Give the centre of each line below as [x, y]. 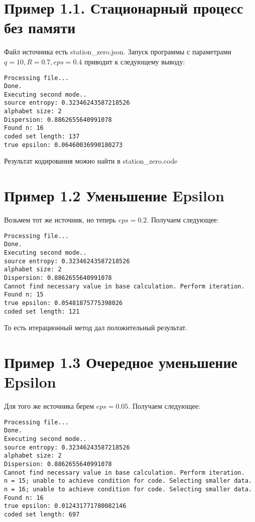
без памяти [40, 27]
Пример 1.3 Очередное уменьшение [121, 362]
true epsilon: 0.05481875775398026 [63, 303]
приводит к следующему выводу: [135, 61]
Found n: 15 [24, 295]
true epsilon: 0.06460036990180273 [63, 145]
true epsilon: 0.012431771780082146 [65, 506]
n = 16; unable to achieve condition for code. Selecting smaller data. [128, 490]
